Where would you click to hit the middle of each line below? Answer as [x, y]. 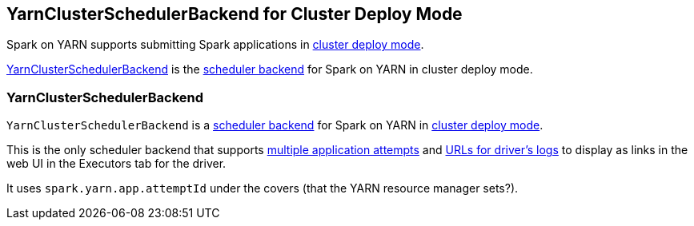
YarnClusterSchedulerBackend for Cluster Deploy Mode [235, 14]
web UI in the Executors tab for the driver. [116, 164]
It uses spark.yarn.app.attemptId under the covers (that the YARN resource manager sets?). [263, 188]
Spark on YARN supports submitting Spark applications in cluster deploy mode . [215, 45]
